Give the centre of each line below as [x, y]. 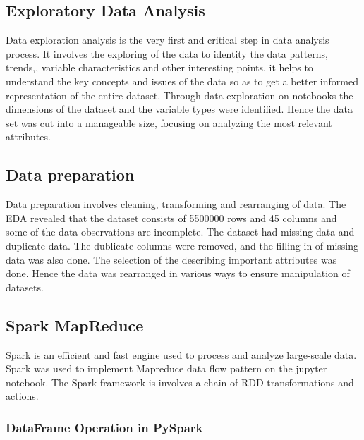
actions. [22, 396]
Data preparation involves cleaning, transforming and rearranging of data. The [176, 204]
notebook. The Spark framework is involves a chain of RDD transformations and [180, 382]
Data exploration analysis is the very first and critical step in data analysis [168, 40]
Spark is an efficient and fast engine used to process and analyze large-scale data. [181, 354]
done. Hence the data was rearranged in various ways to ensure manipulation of [178, 273]
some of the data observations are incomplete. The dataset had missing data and [180, 232]
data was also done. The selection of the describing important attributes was [171, 259]
